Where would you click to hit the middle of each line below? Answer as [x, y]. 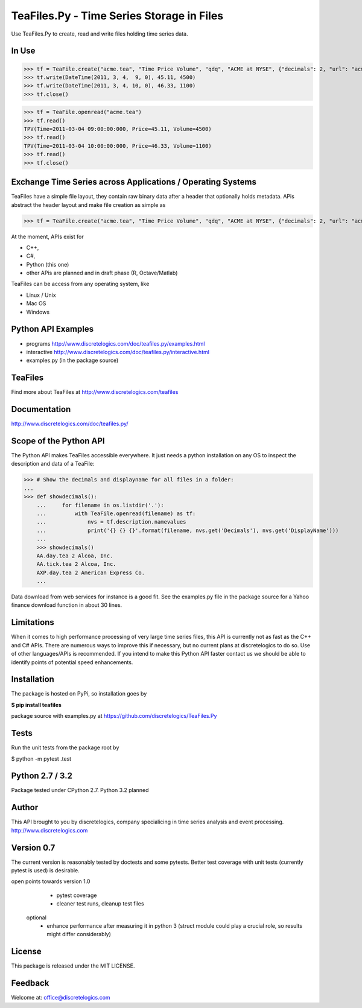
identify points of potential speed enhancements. [72, 662]
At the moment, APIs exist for [47, 236]
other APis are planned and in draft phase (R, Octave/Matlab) [102, 273]
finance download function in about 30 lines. [67, 605]
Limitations [33, 622]
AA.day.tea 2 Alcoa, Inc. [75, 556]
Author [25, 807]
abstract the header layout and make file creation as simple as [88, 204]
